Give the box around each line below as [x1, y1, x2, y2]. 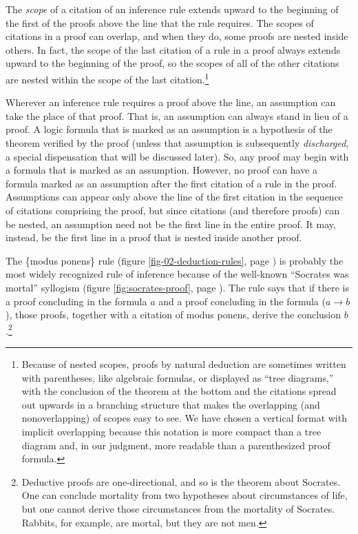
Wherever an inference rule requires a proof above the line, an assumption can [6, 95, 336, 110]
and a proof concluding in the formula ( [158, 294, 326, 308]
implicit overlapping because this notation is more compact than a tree [21, 424, 322, 438]
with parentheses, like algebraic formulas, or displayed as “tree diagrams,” [21, 370, 334, 384]
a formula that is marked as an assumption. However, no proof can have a [6, 163, 318, 177]
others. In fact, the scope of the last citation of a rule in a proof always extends [6, 42, 341, 57]
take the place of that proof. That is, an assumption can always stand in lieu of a [6, 108, 348, 123]
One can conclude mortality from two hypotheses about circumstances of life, [21, 488, 348, 502]
